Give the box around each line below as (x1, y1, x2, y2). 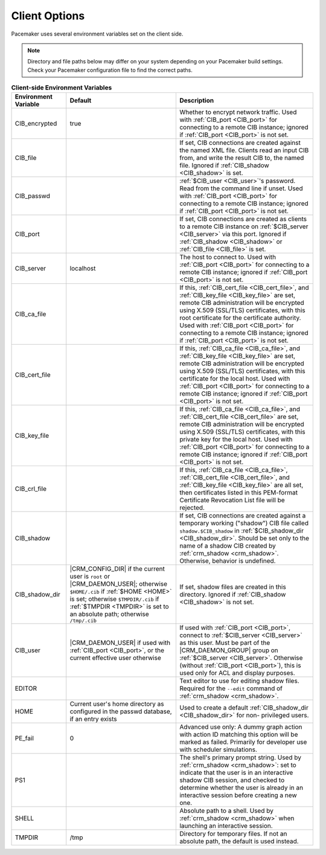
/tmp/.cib (69, 618, 97, 624)
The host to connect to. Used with (179, 253, 276, 261)
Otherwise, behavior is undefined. (179, 557, 276, 565)
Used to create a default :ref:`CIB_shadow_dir (179, 703, 309, 712)
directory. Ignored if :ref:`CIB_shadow (179, 590, 286, 598)
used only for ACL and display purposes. (179, 669, 295, 677)
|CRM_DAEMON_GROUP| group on (179, 646, 279, 655)
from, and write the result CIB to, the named (179, 154, 304, 162)
